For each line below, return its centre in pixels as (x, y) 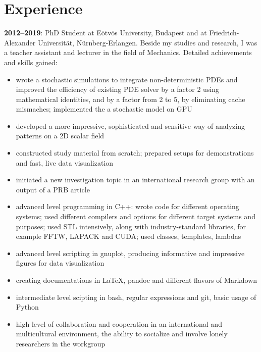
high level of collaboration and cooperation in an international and (119, 323)
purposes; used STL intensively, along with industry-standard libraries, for (131, 226)
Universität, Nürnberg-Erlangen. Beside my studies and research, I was (147, 42)
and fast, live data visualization (65, 162)
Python (27, 307)
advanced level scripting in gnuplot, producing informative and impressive (130, 253)
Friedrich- (224, 33)
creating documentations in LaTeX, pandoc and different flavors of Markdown (137, 280)
